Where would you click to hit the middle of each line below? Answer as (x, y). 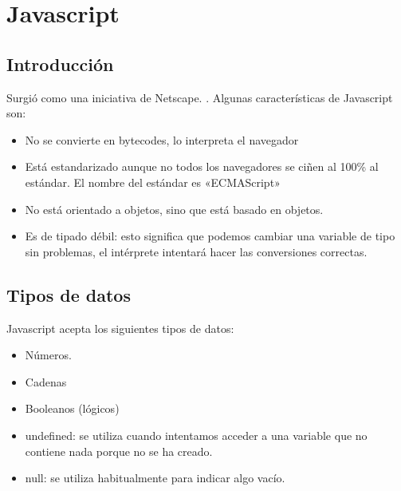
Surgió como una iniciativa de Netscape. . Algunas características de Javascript (200, 97)
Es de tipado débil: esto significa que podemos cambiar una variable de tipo (210, 236)
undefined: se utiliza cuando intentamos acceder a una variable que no (196, 435)
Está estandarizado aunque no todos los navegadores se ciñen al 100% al (202, 166)
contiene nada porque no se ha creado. (119, 451)
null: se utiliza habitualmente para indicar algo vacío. (155, 478)
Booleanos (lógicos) (72, 408)
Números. (48, 355)
